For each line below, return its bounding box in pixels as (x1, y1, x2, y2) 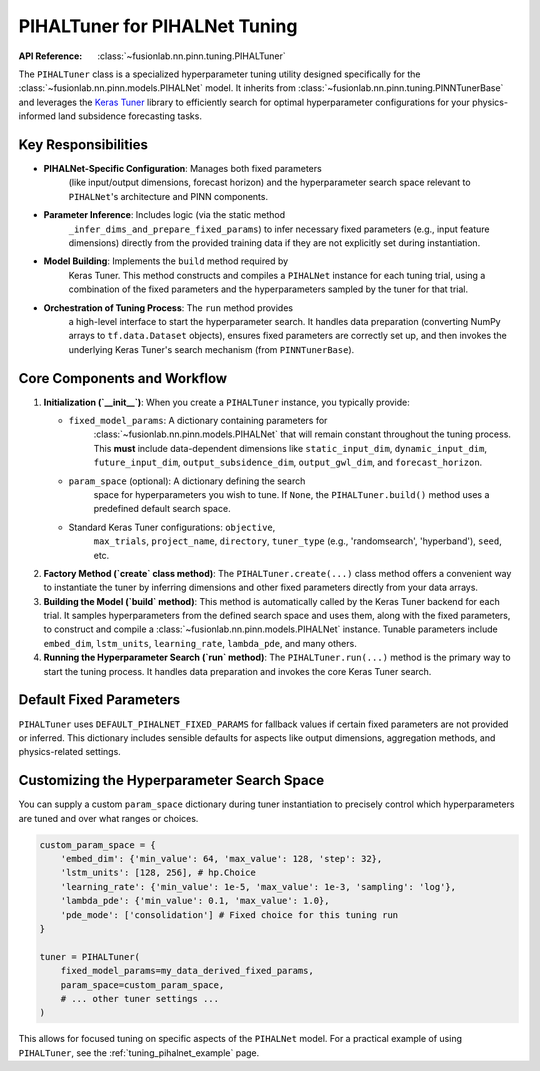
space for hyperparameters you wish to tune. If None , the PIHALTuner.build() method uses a (93, 488, 490, 500)
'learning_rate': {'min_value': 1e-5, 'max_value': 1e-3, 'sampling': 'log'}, (60, 881, 457, 892)
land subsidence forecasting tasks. (58, 110, 202, 122)
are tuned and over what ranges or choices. (18, 812, 199, 824)
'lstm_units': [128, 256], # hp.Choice (60, 867, 257, 879)
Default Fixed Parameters (18, 691, 181, 709)
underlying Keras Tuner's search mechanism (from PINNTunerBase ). (68, 343, 355, 355)
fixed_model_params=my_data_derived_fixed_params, (60, 965, 314, 977)
